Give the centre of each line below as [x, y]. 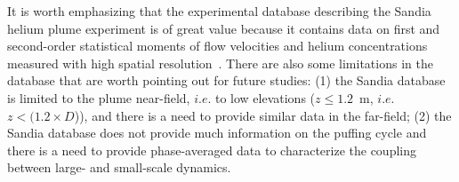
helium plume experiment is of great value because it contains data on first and [224, 28]
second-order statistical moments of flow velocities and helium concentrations [217, 46]
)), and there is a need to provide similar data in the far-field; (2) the [263, 115]
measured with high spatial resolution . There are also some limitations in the [220, 63]
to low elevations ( [265, 97]
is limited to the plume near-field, [99, 97]
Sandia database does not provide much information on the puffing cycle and [217, 133]
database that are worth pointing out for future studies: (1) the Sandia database [226, 80]
